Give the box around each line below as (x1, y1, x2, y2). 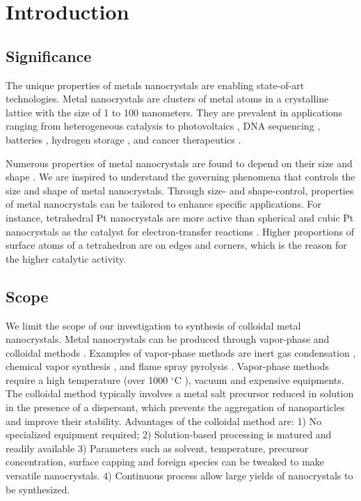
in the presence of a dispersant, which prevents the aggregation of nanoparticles (6, 400, 345, 415)
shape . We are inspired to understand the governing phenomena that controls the (6, 169, 355, 184)
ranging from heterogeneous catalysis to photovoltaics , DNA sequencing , (6, 118, 321, 133)
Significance (6, 45, 92, 66)
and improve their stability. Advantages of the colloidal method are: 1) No (6, 413, 322, 428)
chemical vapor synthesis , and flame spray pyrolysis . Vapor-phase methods (6, 359, 330, 373)
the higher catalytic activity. (6, 251, 127, 265)
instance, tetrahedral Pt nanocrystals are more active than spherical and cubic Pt (6, 210, 354, 224)
